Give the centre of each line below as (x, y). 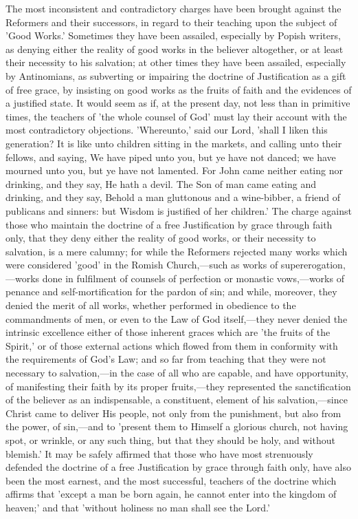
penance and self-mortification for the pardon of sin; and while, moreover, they (171, 292)
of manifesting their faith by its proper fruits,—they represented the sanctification (178, 386)
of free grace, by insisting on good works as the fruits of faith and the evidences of (179, 89)
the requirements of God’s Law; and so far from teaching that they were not (166, 359)
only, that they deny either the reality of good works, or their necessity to (161, 238)
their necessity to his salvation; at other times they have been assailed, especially (176, 62)
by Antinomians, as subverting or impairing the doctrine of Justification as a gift (176, 75)
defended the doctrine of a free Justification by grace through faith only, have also (178, 467)
